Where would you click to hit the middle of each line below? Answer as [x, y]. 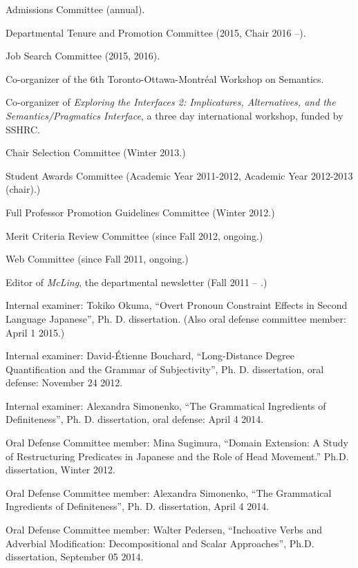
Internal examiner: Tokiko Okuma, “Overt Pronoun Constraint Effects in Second [177, 305]
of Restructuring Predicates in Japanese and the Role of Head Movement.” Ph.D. [177, 456]
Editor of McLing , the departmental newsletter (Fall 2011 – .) [136, 282]
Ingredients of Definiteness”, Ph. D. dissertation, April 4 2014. [138, 506]
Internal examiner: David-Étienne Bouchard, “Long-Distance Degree [150, 356]
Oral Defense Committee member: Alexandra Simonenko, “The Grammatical [169, 492]
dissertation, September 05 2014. [75, 557]
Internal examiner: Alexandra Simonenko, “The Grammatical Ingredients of [166, 405]
